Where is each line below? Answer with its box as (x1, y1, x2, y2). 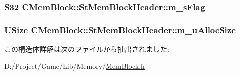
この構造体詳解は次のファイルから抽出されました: (4, 44, 169, 54)
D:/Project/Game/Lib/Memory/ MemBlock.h (4, 60, 145, 71)
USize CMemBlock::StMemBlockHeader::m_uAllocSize (4, 23, 236, 36)
